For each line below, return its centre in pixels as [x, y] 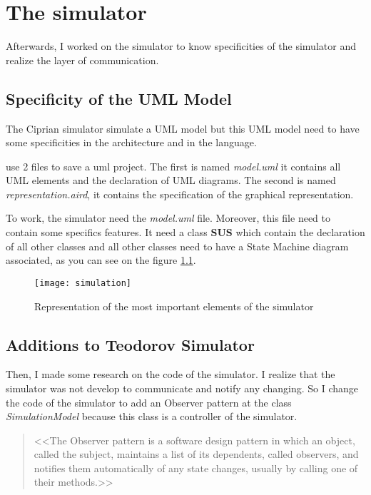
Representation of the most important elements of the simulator [174, 306]
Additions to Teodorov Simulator [130, 344]
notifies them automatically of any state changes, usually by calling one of [196, 468]
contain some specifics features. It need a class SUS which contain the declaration [185, 232]
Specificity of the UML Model [119, 98]
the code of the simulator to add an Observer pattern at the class [149, 402]
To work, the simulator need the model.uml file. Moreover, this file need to [168, 218]
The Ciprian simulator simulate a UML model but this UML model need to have [183, 128]
